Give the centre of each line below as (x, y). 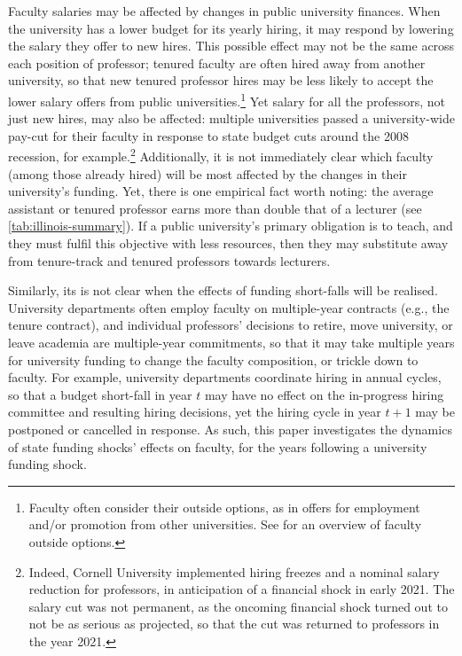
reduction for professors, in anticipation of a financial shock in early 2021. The (242, 589)
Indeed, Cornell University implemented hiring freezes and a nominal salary (234, 571)
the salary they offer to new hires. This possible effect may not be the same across (231, 46)
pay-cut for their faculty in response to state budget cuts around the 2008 (208, 135)
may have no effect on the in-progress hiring (324, 394)
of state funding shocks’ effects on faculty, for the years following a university (218, 446)
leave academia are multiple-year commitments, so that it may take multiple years (231, 342)
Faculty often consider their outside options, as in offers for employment (224, 507)
